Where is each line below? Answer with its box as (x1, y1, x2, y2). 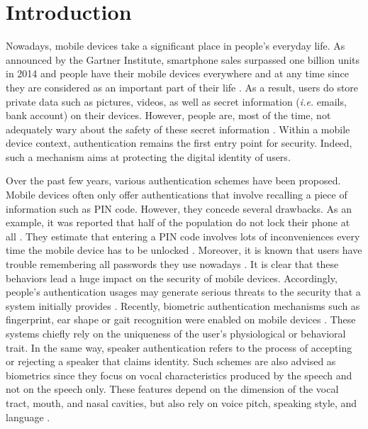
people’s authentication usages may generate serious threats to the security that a (6, 284, 361, 299)
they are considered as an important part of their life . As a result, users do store (6, 79, 359, 94)
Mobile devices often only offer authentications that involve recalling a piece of (6, 187, 347, 202)
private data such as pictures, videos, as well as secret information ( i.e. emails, (6, 94, 347, 108)
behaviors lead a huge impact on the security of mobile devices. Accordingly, (6, 270, 338, 285)
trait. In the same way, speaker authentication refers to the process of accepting (6, 340, 352, 355)
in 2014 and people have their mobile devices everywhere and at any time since (6, 66, 350, 81)
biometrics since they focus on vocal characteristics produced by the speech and (6, 367, 352, 382)
